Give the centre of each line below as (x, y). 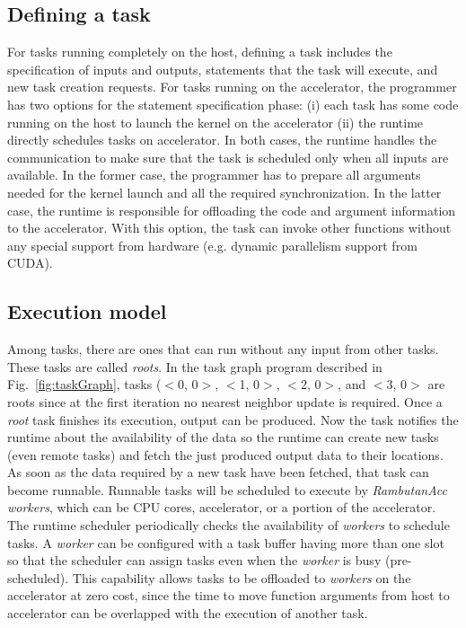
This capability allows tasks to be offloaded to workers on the (242, 577)
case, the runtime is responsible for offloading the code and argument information (232, 210)
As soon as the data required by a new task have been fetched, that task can (218, 472)
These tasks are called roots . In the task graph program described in (195, 366)
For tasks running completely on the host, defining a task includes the (200, 52)
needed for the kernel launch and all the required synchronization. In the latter (224, 192)
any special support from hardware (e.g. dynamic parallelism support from (212, 245)
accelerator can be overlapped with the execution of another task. (188, 613)
